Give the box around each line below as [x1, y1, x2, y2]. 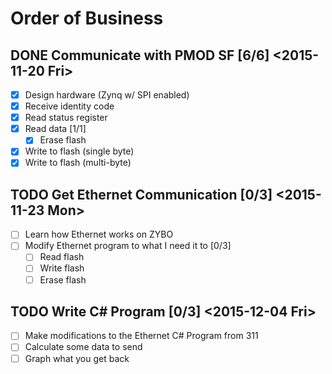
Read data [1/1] [24, 123, 87, 135]
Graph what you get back [24, 352, 130, 364]
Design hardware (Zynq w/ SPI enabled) [24, 89, 190, 101]
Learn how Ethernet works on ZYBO [24, 228, 174, 241]
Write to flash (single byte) [24, 145, 135, 157]
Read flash [39, 251, 85, 263]
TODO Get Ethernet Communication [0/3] [10, 186, 273, 203]
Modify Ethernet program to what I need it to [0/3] [24, 240, 232, 252]
